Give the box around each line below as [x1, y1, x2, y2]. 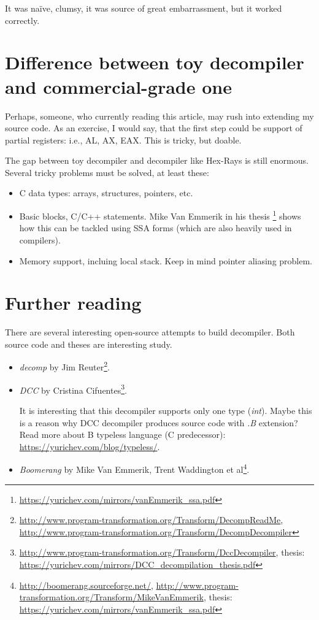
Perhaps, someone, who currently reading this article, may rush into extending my [5, 109, 314, 122]
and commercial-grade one [5, 74, 232, 99]
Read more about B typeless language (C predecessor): [19, 428, 226, 441]
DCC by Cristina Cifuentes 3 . [19, 381, 127, 396]
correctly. [5, 13, 40, 26]
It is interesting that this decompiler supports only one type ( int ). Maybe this [19, 404, 312, 416]
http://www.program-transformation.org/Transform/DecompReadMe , [19, 513, 283, 526]
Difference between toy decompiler [5, 50, 304, 75]
